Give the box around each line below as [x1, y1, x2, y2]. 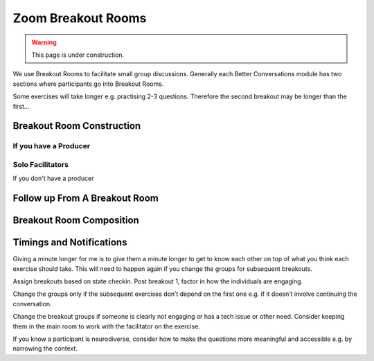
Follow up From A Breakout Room [12, 193, 159, 204]
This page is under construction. [31, 51, 125, 59]
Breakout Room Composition [12, 215, 140, 227]
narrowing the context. [12, 344, 78, 353]
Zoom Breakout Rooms [12, 10, 147, 26]
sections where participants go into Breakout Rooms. [12, 80, 164, 88]
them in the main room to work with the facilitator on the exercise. [12, 322, 201, 331]
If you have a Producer [12, 141, 90, 151]
